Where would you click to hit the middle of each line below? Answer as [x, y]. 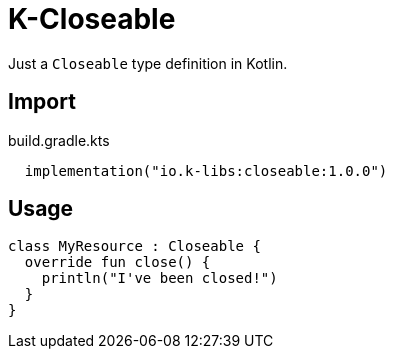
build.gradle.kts [59, 140]
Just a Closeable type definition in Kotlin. [148, 63]
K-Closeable [92, 19]
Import [42, 102]
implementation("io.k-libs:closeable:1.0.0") [206, 170]
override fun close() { [117, 262]
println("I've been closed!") [159, 278]
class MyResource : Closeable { [134, 246]
